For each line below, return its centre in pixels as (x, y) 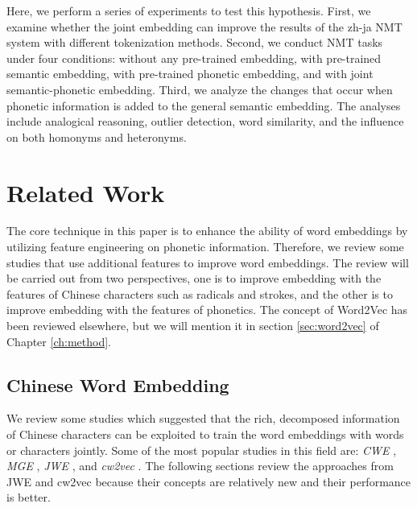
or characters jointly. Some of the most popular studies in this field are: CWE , (202, 450)
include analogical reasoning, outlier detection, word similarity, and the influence (205, 121)
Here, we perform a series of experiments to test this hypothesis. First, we (189, 10)
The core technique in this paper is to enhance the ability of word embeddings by (207, 231)
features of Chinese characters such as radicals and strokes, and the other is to (200, 293)
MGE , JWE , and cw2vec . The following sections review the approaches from (200, 466)
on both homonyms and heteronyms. (97, 136)
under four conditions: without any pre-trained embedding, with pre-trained (194, 58)
